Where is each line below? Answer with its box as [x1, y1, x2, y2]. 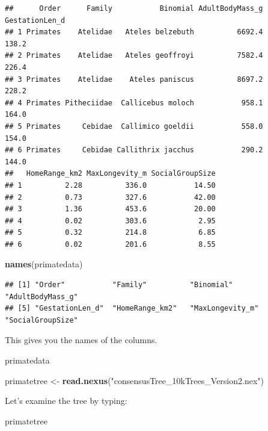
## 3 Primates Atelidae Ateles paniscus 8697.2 [5, 75, 263, 84]
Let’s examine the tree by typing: [5, 394, 127, 407]
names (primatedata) [5, 258, 83, 270]
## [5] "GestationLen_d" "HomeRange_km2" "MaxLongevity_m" [5, 304, 259, 313]
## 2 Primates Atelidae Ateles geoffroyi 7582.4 [5, 51, 263, 60]
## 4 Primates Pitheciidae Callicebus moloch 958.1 [5, 98, 263, 107]
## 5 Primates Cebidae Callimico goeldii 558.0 [5, 122, 263, 131]
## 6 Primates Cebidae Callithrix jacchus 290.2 [5, 146, 263, 155]
